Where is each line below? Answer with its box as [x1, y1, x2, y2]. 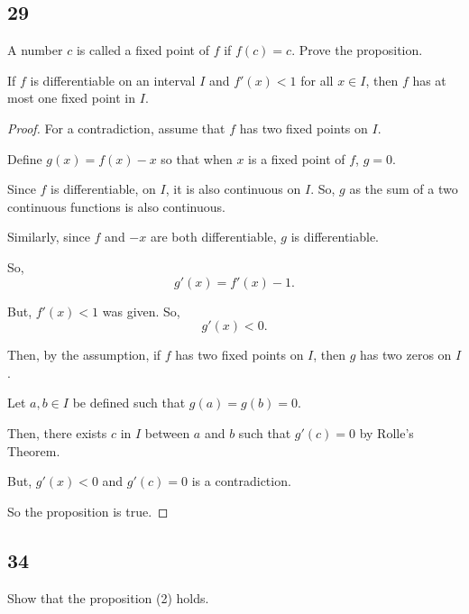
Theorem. [7, 441, 60, 460]
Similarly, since [7, 227, 90, 246]
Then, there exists [7, 423, 107, 442]
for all [300, 70, 334, 89]
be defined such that [72, 393, 186, 412]
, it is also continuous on [165, 179, 301, 198]
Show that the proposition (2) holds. [7, 588, 209, 607]
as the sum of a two [349, 179, 458, 198]
